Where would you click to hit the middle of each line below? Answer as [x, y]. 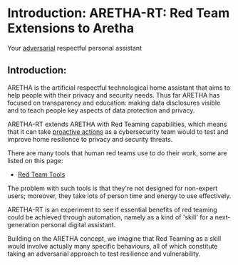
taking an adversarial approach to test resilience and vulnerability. [104, 254]
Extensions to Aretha [71, 28]
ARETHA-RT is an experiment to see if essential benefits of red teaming [112, 209]
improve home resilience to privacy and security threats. [90, 139]
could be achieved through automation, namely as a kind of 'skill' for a [110, 217]
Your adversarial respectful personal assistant [75, 48]
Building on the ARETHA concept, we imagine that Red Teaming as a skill [114, 238]
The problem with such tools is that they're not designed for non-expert [113, 188]
